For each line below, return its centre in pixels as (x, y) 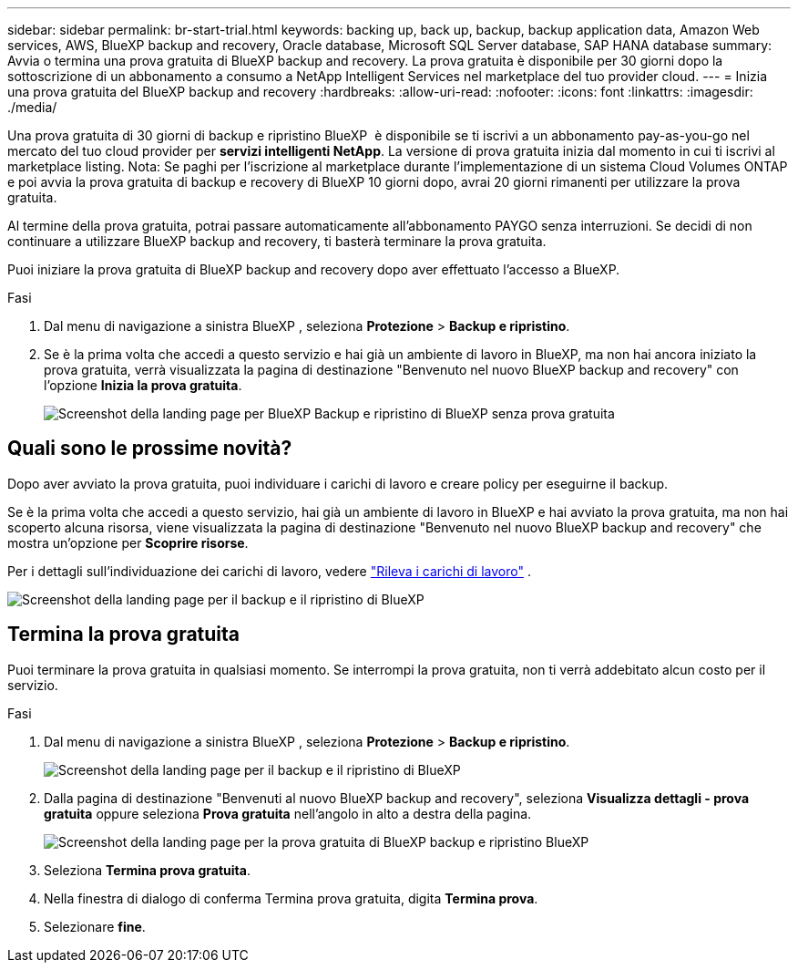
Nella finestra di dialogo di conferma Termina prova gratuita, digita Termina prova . (291, 898)
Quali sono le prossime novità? (150, 449)
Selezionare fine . (95, 926)
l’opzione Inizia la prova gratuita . (143, 385)
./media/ (32, 107)
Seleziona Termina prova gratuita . (147, 870)
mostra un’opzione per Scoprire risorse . (128, 542)
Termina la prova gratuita (124, 635)
